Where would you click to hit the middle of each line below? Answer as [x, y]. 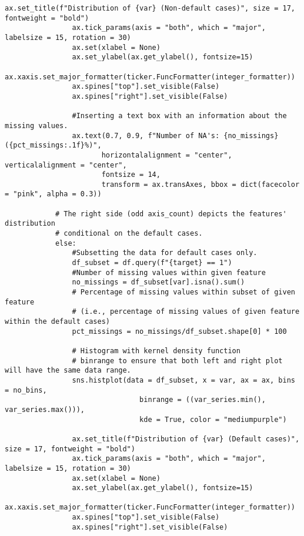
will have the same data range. [68, 371]
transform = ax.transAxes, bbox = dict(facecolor [201, 184]
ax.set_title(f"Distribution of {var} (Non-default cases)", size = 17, [150, 8]
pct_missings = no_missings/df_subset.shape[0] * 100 [179, 331]
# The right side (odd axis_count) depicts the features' [171, 214]
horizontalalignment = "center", [167, 155]
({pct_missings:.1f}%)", [53, 145]
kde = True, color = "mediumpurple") [213, 419]
